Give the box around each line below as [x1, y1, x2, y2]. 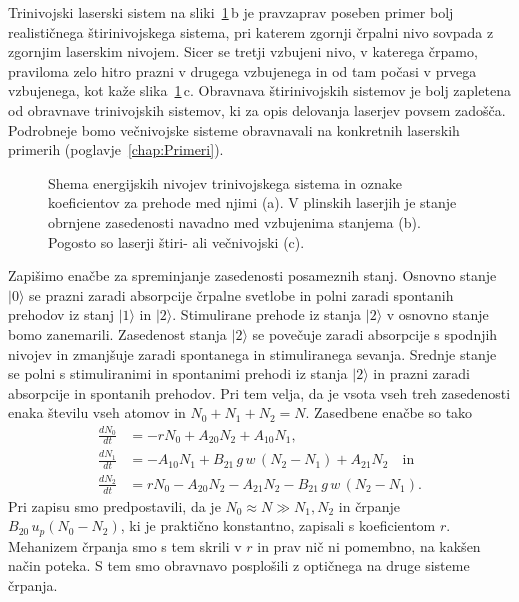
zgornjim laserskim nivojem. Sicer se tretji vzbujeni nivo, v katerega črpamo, [8, 41, 478, 62]
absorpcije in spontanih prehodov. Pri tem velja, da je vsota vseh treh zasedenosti [8, 382, 511, 403]
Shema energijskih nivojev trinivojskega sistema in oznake [48, 172, 402, 193]
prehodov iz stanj [8, 304, 114, 325]
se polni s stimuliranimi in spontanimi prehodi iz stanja [8, 363, 348, 384]
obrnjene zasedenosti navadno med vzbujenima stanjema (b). [48, 211, 421, 232]
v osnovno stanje [386, 304, 489, 325]
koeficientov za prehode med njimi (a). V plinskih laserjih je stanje [48, 192, 457, 213]
